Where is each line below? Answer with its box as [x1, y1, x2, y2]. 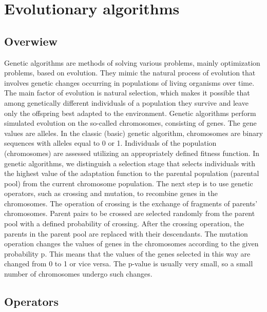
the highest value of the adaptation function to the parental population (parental [4, 168, 259, 179]
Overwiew [4, 33, 58, 49]
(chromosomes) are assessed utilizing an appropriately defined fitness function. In [4, 147, 259, 158]
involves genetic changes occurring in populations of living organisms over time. [4, 77, 255, 88]
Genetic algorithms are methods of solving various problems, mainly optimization [4, 57, 260, 68]
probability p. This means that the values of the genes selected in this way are [4, 248, 251, 259]
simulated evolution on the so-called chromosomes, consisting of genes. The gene [4, 118, 257, 128]
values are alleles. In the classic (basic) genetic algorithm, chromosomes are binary [4, 127, 263, 138]
